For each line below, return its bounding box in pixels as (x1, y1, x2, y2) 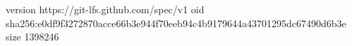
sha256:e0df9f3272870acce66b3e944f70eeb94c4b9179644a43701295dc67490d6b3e (6, 15, 346, 30)
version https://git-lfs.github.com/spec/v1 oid (6, 2, 205, 16)
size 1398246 (6, 29, 59, 44)
